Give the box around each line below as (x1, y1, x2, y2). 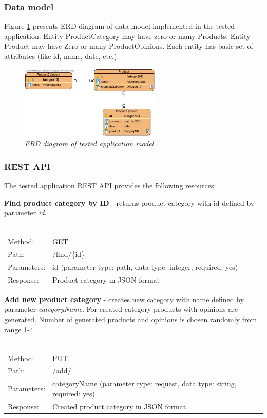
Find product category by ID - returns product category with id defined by (4, 197, 255, 208)
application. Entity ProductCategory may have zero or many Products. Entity (4, 30, 251, 41)
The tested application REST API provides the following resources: (4, 180, 216, 191)
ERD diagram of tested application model (25, 138, 154, 149)
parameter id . (4, 207, 47, 218)
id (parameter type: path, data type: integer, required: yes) (52, 261, 238, 272)
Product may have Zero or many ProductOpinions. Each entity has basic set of (4, 41, 253, 51)
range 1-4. (4, 324, 35, 334)
